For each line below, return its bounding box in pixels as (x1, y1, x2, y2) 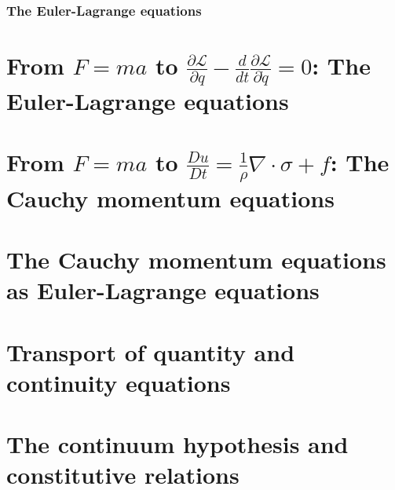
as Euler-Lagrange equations (6, 274, 320, 306)
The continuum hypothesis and (6, 428, 349, 460)
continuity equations (6, 366, 231, 398)
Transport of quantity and (6, 335, 295, 367)
